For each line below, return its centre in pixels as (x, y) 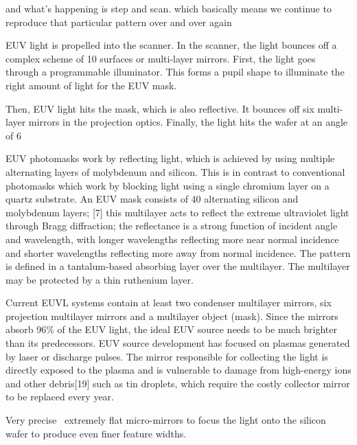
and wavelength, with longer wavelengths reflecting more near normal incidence (172, 239)
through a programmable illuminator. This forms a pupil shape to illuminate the (175, 72)
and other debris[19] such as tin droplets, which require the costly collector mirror (178, 383)
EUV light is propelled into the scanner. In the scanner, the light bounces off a (171, 45)
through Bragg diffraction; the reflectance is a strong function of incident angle (172, 226)
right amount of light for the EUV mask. (91, 85)
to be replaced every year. (60, 397)
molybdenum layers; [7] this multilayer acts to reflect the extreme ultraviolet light (177, 212)
